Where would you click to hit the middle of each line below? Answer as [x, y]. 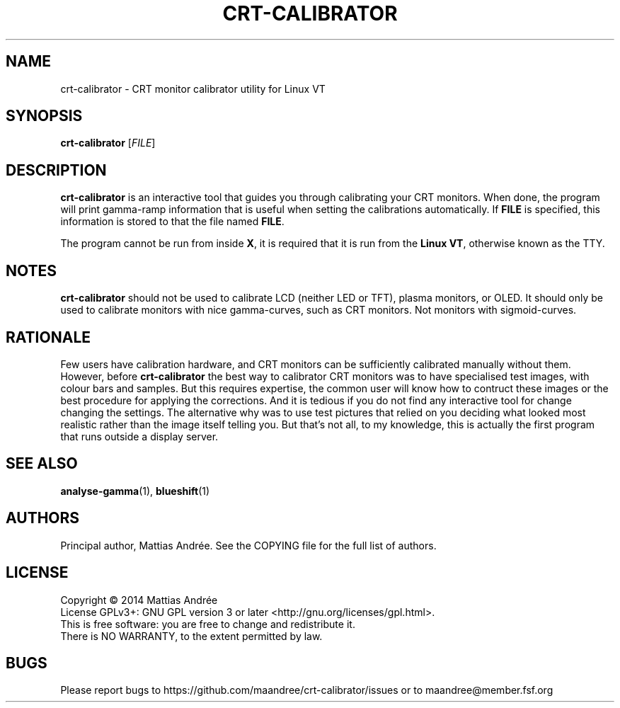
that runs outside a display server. [139, 436]
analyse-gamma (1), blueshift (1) [135, 491]
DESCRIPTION [56, 170]
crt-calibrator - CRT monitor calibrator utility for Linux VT [193, 88]
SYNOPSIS [44, 116]
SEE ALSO [42, 464]
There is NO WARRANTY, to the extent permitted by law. [191, 636]
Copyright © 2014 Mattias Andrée [139, 600]
